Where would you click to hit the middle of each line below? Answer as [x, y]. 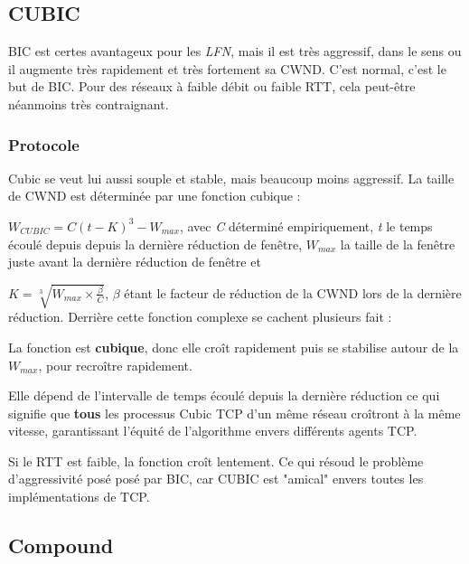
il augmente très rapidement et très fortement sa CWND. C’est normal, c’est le [227, 68]
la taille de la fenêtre [398, 244]
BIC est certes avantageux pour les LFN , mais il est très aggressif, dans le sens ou [235, 51]
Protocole [44, 144]
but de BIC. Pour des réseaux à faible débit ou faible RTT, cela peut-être [212, 86]
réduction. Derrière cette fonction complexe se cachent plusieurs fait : [200, 317]
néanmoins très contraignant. [89, 103]
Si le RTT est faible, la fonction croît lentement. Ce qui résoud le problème [216, 461]
